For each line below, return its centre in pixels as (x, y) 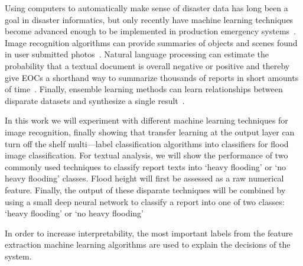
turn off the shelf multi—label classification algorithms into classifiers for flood (147, 143)
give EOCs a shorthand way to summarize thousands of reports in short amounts (152, 77)
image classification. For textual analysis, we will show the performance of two (146, 155)
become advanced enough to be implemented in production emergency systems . (151, 31)
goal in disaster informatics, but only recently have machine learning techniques (149, 19)
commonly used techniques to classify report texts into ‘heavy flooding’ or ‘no (146, 166)
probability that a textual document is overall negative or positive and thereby (147, 65)
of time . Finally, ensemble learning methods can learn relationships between (144, 89)
